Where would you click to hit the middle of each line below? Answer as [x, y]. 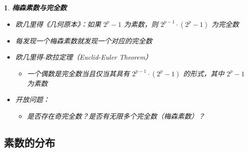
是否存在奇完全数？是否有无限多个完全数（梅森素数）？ [116, 116]
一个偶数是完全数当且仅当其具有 [78, 73]
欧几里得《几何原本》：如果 [58, 24]
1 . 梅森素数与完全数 [35, 7]
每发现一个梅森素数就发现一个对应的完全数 [84, 40]
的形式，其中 [204, 73]
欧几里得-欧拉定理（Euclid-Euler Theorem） [84, 57]
